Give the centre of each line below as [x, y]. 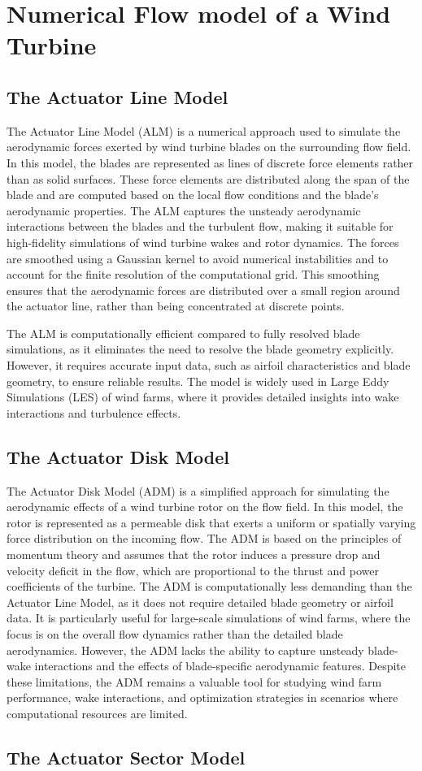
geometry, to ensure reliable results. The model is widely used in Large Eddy [198, 381]
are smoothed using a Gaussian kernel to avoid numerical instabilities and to [198, 258]
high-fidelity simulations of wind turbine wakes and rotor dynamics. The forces [203, 242]
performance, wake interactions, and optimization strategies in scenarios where [202, 697]
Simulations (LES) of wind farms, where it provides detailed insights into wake [203, 397]
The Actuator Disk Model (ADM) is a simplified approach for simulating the [198, 490]
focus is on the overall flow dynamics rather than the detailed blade [175, 634]
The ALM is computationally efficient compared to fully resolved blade [183, 333]
